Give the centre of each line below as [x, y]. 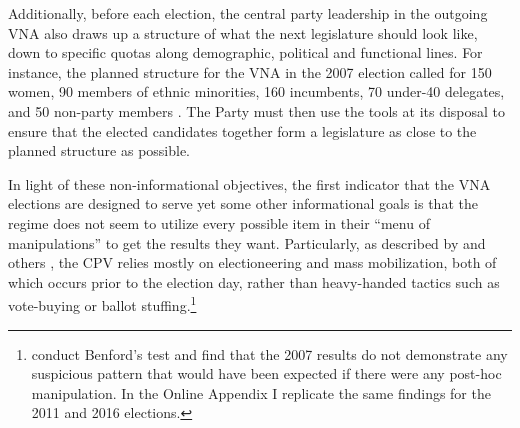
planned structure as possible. [99, 150]
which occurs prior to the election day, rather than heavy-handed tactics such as [254, 281]
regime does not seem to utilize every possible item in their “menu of [219, 222]
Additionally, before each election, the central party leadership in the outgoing [248, 13]
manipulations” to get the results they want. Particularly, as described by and [247, 242]
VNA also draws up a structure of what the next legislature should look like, [243, 32]
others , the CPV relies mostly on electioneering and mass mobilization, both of [252, 262]
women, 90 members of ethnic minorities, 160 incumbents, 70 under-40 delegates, [256, 91]
